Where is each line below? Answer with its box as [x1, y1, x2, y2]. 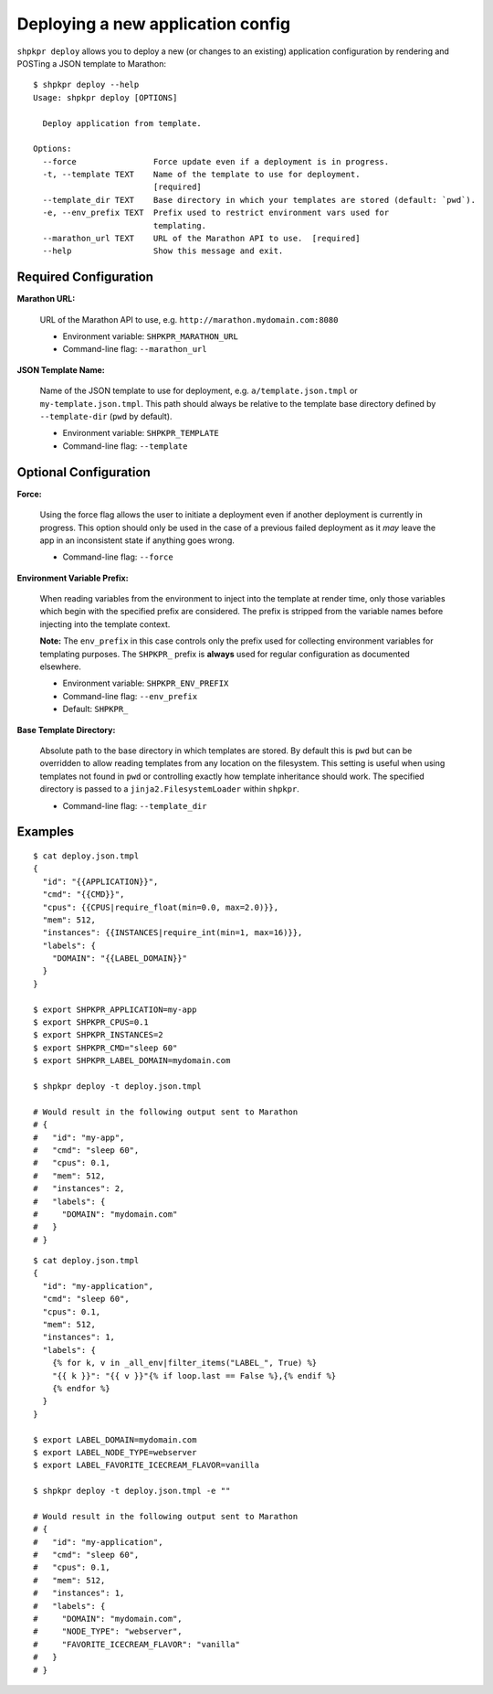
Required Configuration [16, 270, 154, 285]
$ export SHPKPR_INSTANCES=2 [33, 1029, 163, 1040]
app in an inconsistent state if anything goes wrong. [39, 535, 235, 546]
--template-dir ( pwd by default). [39, 411, 173, 422]
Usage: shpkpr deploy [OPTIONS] [33, 92, 178, 102]
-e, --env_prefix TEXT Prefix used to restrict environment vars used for [42, 208, 390, 218]
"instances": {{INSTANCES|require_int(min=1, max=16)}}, [42, 928, 303, 938]
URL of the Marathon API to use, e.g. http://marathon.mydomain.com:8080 [39, 314, 339, 325]
